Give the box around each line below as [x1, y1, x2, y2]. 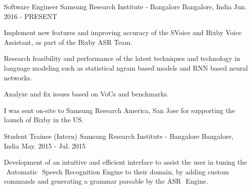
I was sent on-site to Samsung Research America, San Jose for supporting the [4, 105, 235, 115]
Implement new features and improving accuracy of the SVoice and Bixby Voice [4, 27, 242, 38]
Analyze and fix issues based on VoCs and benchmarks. [4, 89, 169, 99]
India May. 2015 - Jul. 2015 [4, 140, 86, 151]
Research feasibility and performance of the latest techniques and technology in [4, 53, 240, 63]
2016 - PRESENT [4, 11, 57, 21]
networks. [4, 72, 33, 82]
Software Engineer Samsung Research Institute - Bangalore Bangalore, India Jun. [4, 1, 247, 11]
